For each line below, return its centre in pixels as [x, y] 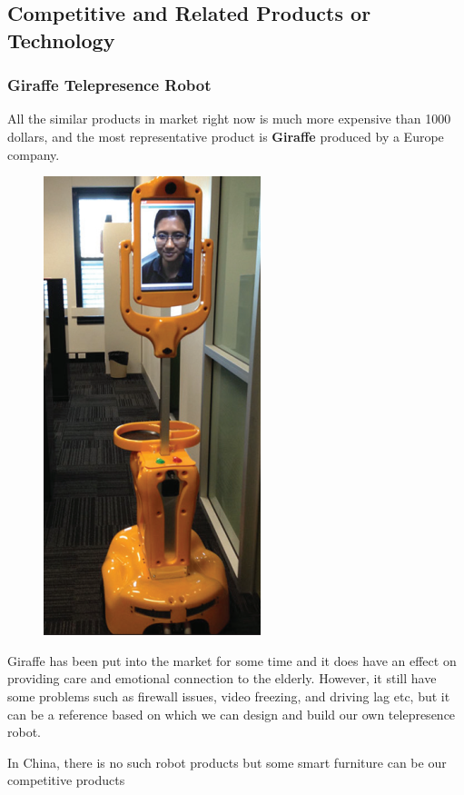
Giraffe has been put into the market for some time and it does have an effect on [232, 660]
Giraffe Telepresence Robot [109, 85]
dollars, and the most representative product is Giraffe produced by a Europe [226, 136]
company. [34, 154]
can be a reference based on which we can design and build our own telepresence [232, 714]
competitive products [66, 780]
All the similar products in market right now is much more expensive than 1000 [229, 119]
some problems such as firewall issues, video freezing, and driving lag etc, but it [229, 696]
